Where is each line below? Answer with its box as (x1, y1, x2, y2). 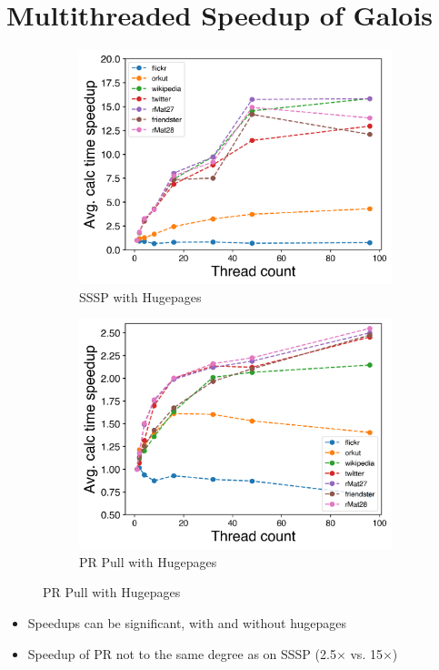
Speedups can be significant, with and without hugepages (27, 614, 347, 633)
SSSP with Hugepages (79, 287, 202, 306)
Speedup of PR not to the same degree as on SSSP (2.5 (27, 644, 336, 663)
